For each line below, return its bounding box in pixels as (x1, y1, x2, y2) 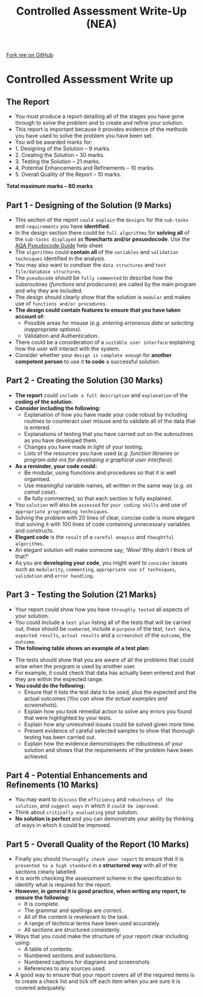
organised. (24, 475, 51, 483)
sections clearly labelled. (14, 868, 77, 876)
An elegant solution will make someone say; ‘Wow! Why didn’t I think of (14, 546, 193, 553)
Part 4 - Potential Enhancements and (6, 770, 148, 780)
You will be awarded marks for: (14, 138, 92, 146)
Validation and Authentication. (24, 332, 99, 339)
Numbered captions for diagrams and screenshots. (24, 958, 151, 965)
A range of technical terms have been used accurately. (24, 920, 161, 927)
